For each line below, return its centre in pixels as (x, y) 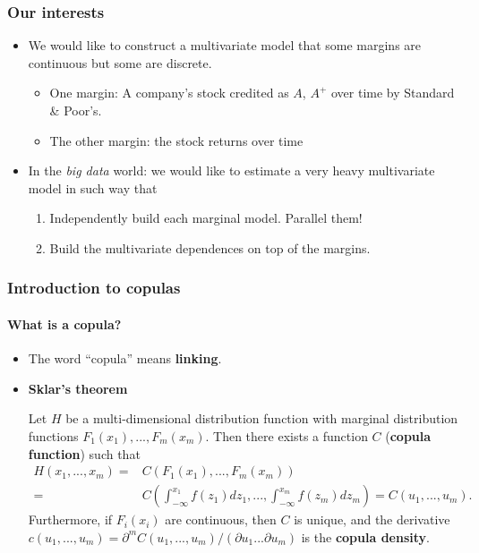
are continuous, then (221, 519)
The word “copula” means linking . (125, 358)
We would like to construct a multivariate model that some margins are (225, 45)
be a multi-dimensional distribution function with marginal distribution (262, 418)
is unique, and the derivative (372, 519)
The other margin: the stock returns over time (176, 140)
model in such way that (93, 187)
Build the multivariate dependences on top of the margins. (210, 247)
